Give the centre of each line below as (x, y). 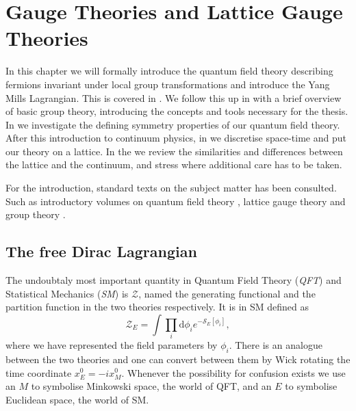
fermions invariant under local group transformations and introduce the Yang (168, 84)
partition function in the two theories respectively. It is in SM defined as (157, 307)
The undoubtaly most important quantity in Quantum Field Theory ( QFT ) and (174, 280)
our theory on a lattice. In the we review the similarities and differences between (174, 151)
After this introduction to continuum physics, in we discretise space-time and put (176, 138)
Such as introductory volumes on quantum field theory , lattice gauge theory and (176, 201)
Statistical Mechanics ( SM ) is (67, 293)
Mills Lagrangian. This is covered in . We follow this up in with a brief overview (174, 97)
